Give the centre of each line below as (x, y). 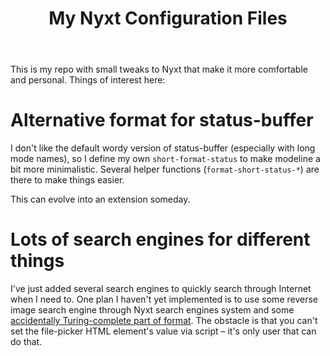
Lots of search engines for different (160, 239)
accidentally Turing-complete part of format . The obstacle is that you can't (164, 321)
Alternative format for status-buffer (162, 120)
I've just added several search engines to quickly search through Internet (161, 289)
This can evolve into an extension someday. (100, 199)
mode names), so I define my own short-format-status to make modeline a (165, 159)
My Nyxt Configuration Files (168, 18)
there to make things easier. (67, 180)
